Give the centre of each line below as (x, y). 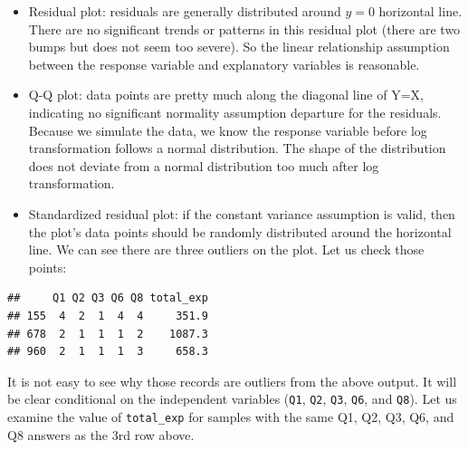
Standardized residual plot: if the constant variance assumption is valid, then (242, 213)
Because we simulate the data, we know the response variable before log (228, 130)
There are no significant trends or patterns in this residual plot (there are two (244, 29)
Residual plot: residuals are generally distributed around (185, 11)
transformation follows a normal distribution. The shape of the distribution (237, 148)
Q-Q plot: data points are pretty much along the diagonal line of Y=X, (226, 95)
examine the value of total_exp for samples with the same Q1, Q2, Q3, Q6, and (231, 416)
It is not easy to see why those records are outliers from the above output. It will (232, 381)
